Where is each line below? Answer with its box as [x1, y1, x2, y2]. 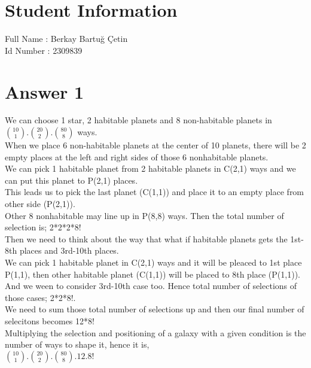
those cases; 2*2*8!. [5, 291, 76, 303]
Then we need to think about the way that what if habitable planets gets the [5, 232, 288, 245]
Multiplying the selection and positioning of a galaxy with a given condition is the [5, 326, 306, 339]
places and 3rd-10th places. [19, 244, 119, 257]
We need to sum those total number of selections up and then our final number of [5, 303, 304, 315]
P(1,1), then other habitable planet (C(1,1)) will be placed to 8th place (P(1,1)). [5, 267, 300, 280]
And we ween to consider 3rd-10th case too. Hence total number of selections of [5, 279, 297, 292]
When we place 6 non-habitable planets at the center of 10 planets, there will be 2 [5, 139, 306, 151]
